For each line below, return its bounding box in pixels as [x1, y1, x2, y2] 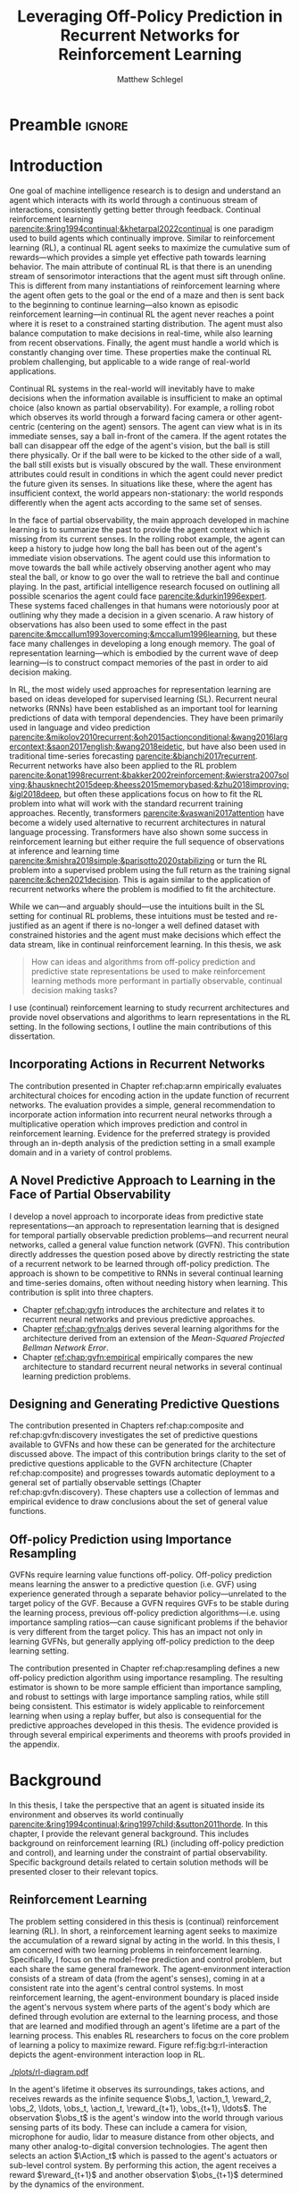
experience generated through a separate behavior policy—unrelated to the [9, 1588, 287, 1599]
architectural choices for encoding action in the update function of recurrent [9, 1090, 290, 1101]
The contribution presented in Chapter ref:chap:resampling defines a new [9, 1663, 280, 1674]
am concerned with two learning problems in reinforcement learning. [9, 1944, 262, 1955]
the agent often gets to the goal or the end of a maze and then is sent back [9, 289, 285, 301]
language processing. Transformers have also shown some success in [9, 826, 269, 838]
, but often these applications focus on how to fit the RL [59, 788, 263, 799]
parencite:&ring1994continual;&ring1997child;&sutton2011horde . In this [9, 1819, 269, 1830]
